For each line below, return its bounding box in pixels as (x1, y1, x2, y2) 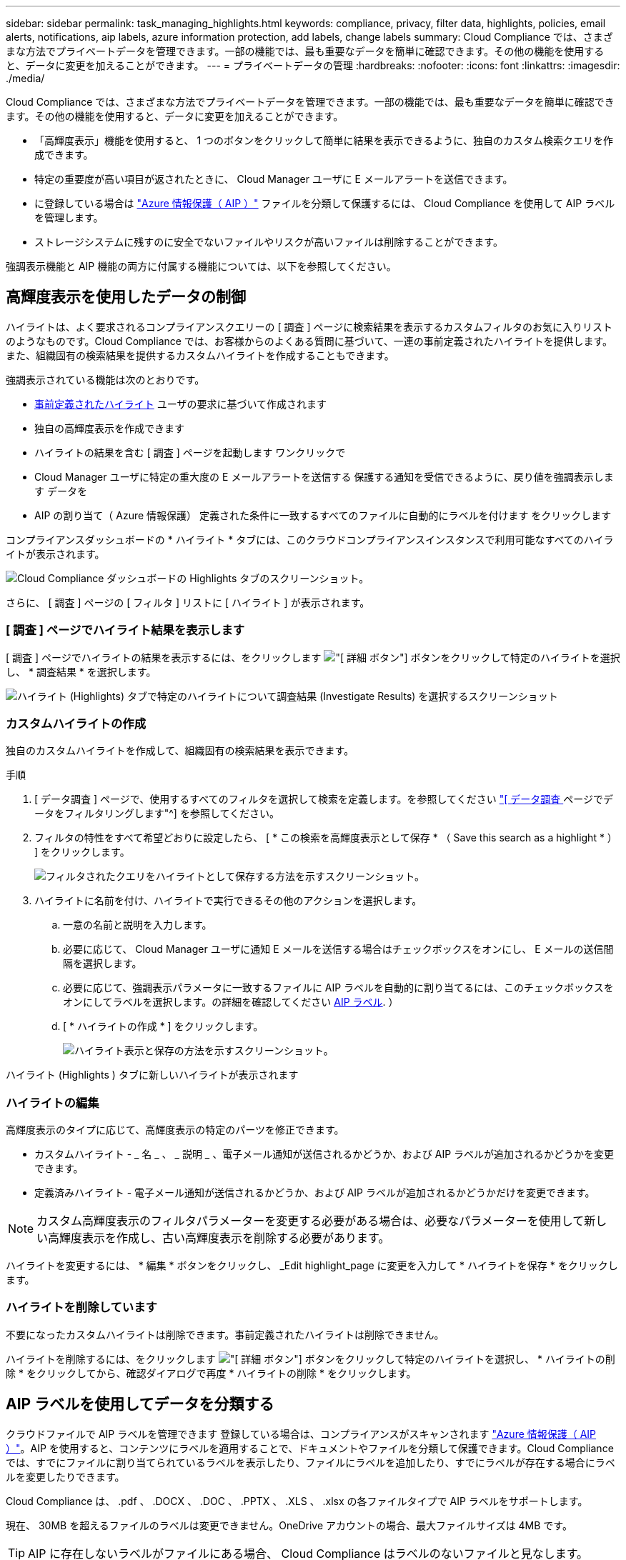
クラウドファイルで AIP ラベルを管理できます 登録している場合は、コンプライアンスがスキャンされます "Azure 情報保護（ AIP (6, 1427, 597, 1440)
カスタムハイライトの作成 (6, 716, 146, 731)
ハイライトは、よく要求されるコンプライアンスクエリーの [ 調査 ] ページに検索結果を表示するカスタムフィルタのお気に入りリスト (6, 320, 613, 333)
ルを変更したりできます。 (6, 1470, 125, 1483)
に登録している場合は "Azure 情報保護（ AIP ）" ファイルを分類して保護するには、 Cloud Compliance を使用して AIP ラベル (34, 197, 615, 209)
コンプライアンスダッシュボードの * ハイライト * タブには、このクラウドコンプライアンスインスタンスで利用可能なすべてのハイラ (6, 533, 614, 546)
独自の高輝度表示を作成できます (34, 421, 184, 434)
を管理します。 (34, 211, 104, 224)
